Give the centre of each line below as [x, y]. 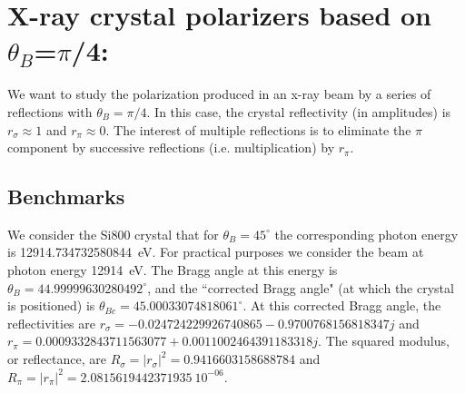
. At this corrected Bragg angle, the [342, 305]
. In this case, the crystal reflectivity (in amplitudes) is [299, 111]
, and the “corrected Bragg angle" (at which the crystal [301, 287]
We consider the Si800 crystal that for [113, 234]
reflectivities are [51, 323]
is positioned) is [51, 305]
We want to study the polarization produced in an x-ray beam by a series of [219, 94]
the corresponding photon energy [366, 234]
